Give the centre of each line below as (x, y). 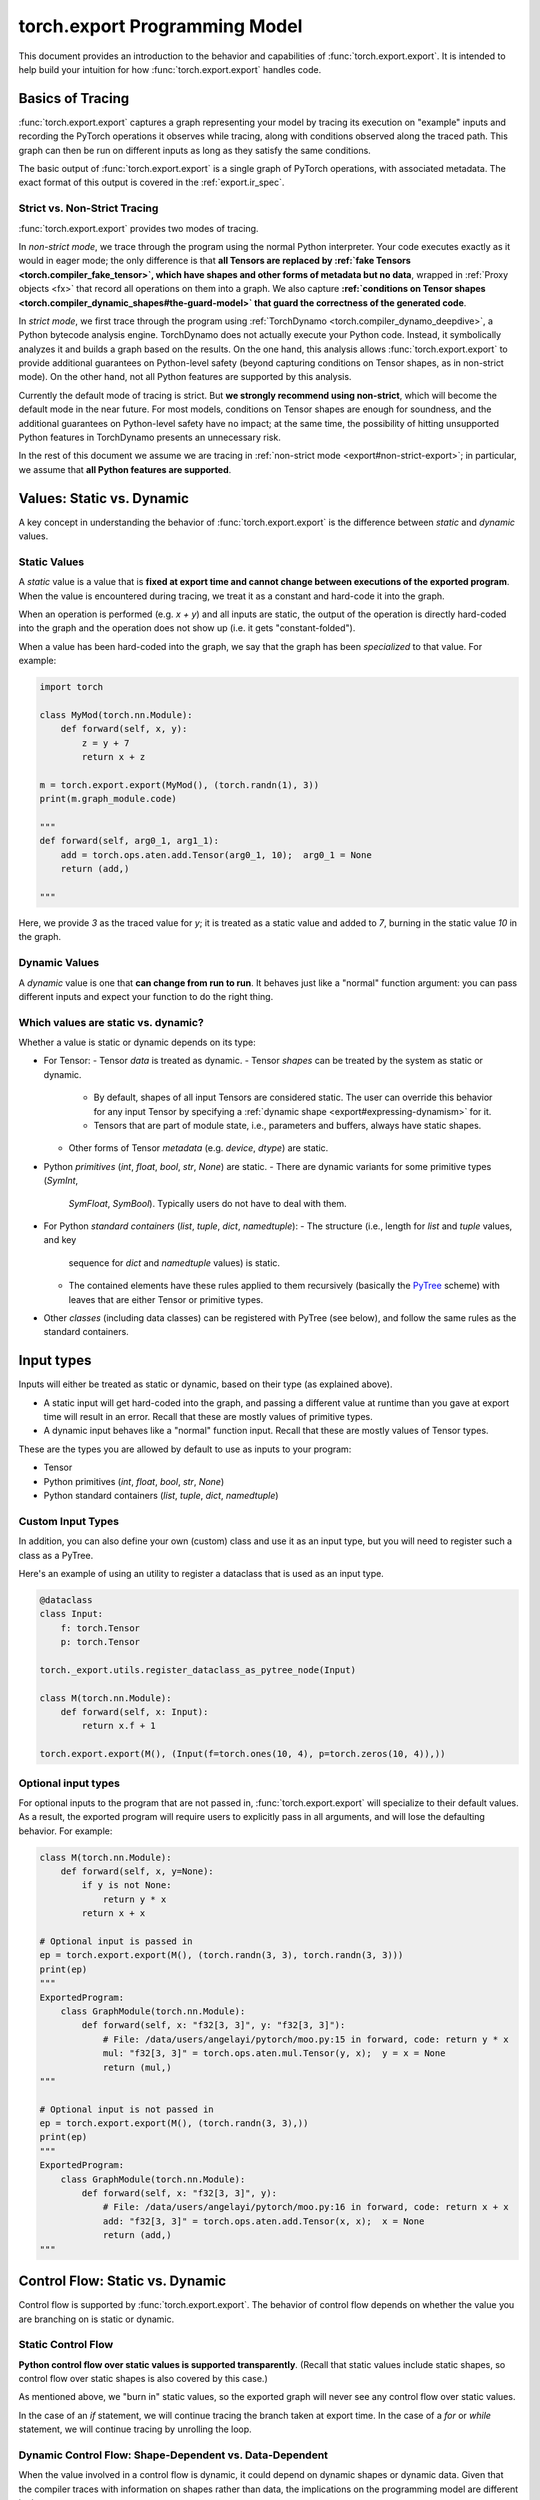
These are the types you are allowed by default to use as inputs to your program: (185, 1449)
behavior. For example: (65, 1831)
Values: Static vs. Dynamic (104, 498)
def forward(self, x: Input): (134, 1711)
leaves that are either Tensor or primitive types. (166, 1299)
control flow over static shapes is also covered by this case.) (143, 2379)
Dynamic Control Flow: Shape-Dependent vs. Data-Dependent (173, 2455)
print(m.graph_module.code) (108, 799)
